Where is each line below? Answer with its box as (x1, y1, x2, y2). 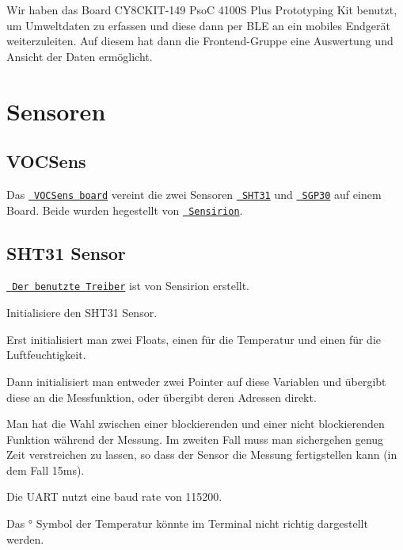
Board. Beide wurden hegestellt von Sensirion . (6, 201, 243, 218)
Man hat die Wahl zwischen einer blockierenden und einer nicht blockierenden (6, 415, 385, 432)
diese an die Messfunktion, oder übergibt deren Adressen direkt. (6, 388, 317, 405)
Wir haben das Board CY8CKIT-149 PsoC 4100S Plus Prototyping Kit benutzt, (6, 2, 397, 17)
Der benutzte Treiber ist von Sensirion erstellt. (12, 277, 250, 294)
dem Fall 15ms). (6, 461, 85, 478)
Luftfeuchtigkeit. (6, 346, 86, 363)
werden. (6, 530, 44, 547)
